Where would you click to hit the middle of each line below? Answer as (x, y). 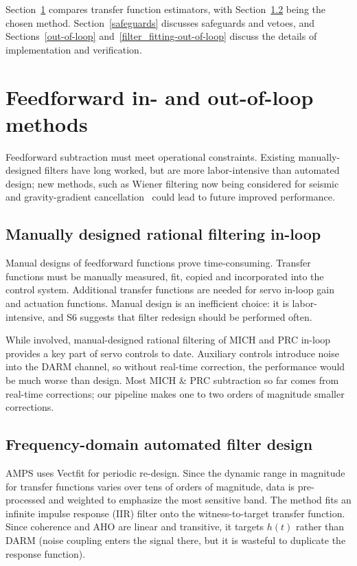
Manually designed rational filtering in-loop (163, 234)
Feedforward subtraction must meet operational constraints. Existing (150, 156)
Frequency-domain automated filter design (159, 444)
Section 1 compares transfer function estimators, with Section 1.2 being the (166, 9)
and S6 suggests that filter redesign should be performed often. (180, 316)
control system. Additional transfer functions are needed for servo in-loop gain (170, 290)
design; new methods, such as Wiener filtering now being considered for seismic (172, 183)
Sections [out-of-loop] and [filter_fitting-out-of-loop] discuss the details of (161, 36)
